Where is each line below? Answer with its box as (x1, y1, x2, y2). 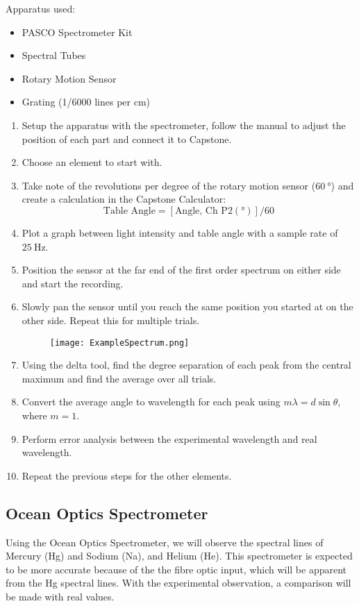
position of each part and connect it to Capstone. (22, 131, 232, 146)
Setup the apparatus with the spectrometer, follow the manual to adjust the (22, 117, 346, 132)
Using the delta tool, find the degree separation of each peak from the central (22, 357, 351, 372)
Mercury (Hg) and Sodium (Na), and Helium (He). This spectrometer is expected (6, 548, 353, 563)
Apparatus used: (6, 1, 76, 15)
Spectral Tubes (22, 48, 86, 62)
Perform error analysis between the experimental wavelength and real (22, 431, 317, 446)
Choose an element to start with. (22, 155, 162, 169)
